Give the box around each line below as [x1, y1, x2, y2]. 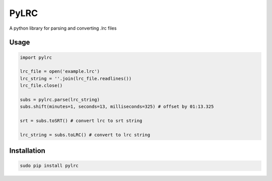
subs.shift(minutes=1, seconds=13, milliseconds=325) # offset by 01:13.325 [20, 104, 214, 110]
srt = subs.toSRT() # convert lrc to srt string [20, 118, 143, 124]
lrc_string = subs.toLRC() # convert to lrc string [20, 132, 151, 138]
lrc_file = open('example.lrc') [20, 68, 100, 74]
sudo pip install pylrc [20, 163, 79, 168]
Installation [9, 146, 45, 155]
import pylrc [20, 54, 52, 60]
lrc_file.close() [20, 83, 63, 88]
